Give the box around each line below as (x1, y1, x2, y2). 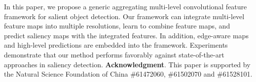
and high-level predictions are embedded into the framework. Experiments (4, 40, 228, 50)
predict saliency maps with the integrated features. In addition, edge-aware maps (4, 30, 249, 40)
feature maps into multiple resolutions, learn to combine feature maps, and (4, 21, 230, 31)
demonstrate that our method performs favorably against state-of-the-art (4, 49, 224, 59)
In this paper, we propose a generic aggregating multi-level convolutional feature (4, 1, 247, 11)
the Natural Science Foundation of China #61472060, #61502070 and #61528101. (4, 69, 253, 79)
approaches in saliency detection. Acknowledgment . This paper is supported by (4, 59, 251, 69)
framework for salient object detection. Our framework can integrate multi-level (4, 11, 245, 21)
